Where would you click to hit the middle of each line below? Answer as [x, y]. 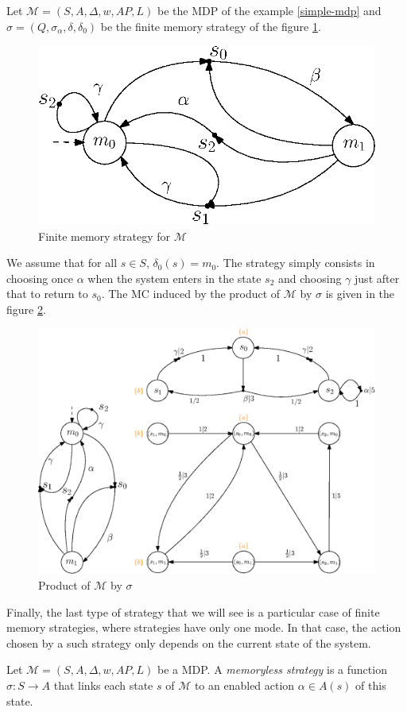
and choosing [310, 278]
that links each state [103, 685]
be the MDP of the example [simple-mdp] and [269, 10]
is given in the [360, 294]
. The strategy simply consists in [296, 263]
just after [377, 278]
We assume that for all [62, 263]
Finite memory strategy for [105, 236]
